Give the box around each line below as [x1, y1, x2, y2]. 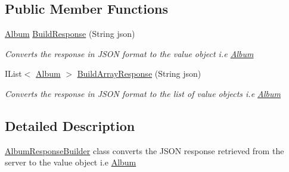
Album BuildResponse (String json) [5, 27, 135, 40]
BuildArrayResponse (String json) [77, 67, 201, 80]
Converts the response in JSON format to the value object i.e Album [5, 47, 254, 60]
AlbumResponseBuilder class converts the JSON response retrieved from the [5, 144, 284, 157]
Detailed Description [5, 116, 135, 135]
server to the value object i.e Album [5, 156, 136, 168]
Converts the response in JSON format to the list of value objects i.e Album [5, 87, 281, 99]
